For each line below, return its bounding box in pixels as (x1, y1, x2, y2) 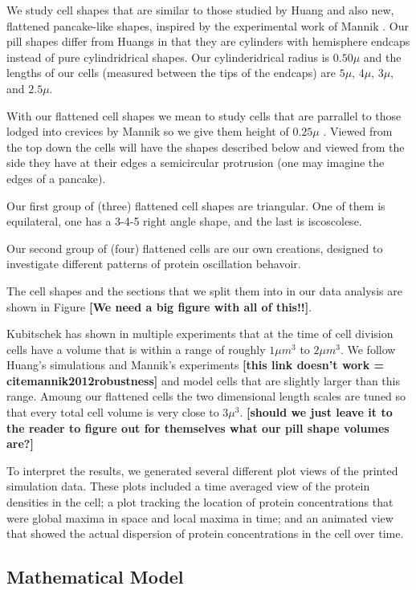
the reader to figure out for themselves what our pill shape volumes (6, 419, 389, 436)
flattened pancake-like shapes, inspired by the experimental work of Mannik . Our (6, 17, 409, 34)
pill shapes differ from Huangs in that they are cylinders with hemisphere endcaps (6, 33, 410, 50)
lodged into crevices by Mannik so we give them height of (6, 123, 289, 140)
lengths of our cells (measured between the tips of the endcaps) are (6, 64, 336, 81)
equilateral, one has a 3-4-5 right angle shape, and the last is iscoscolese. (6, 213, 362, 230)
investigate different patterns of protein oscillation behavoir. (6, 255, 301, 272)
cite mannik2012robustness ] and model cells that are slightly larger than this (6, 372, 401, 389)
